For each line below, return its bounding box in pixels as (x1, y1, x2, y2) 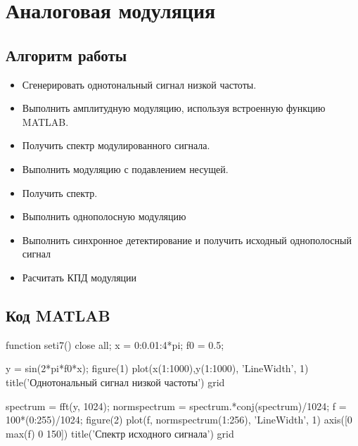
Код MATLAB (6, 304, 110, 326)
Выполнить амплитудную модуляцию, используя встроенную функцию (22, 101, 326, 115)
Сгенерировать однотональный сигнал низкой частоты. (22, 77, 257, 91)
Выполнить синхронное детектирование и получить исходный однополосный (22, 232, 352, 247)
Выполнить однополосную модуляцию (22, 209, 186, 224)
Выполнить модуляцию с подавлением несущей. (22, 161, 229, 176)
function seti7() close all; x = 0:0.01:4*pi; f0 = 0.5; (6, 337, 224, 352)
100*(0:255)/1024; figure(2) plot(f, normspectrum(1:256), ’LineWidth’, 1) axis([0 (6, 412, 352, 427)
